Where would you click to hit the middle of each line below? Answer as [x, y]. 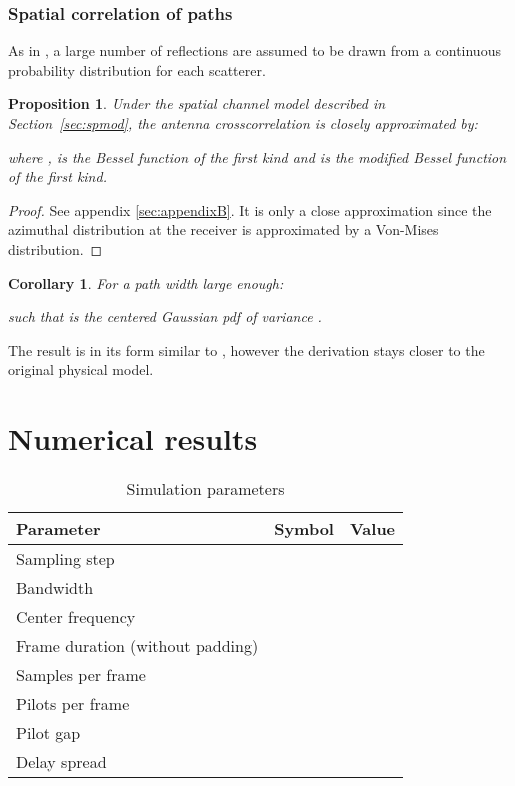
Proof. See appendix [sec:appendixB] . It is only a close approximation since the [250, 209]
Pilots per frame [73, 704]
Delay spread [61, 762]
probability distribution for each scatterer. [137, 69]
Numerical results [133, 438]
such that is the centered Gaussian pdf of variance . [165, 316]
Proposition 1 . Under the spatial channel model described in [197, 103]
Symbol [304, 529]
